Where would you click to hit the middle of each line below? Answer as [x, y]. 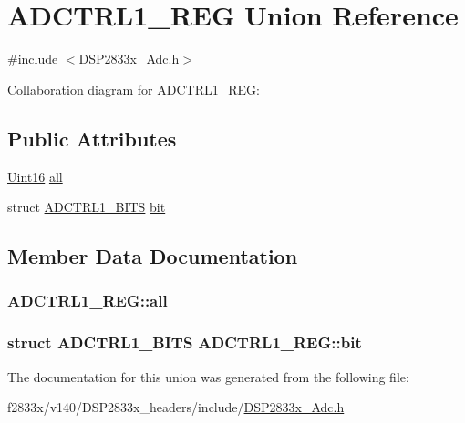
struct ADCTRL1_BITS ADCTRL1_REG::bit [185, 342]
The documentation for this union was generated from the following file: [208, 376]
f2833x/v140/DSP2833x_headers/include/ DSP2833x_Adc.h [176, 407]
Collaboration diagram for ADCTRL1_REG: [134, 89]
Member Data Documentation [153, 256]
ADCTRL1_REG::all [88, 301]
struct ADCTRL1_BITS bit [87, 207]
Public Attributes [92, 138]
